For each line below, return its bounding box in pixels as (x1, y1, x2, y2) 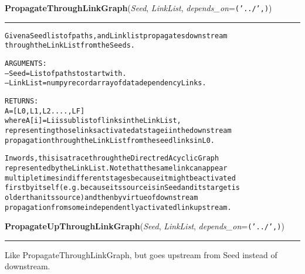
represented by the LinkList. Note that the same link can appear (5, 163, 228, 172)
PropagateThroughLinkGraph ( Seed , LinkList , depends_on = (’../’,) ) (5, 2, 272, 14)
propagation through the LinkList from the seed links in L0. (5, 136, 215, 145)
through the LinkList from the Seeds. (5, 41, 135, 50)
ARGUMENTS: (5, 59, 47, 68)
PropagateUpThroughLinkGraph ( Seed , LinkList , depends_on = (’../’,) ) (5, 220, 284, 232)
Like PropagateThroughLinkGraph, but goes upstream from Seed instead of (5, 248, 277, 260)
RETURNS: (5, 96, 39, 105)
